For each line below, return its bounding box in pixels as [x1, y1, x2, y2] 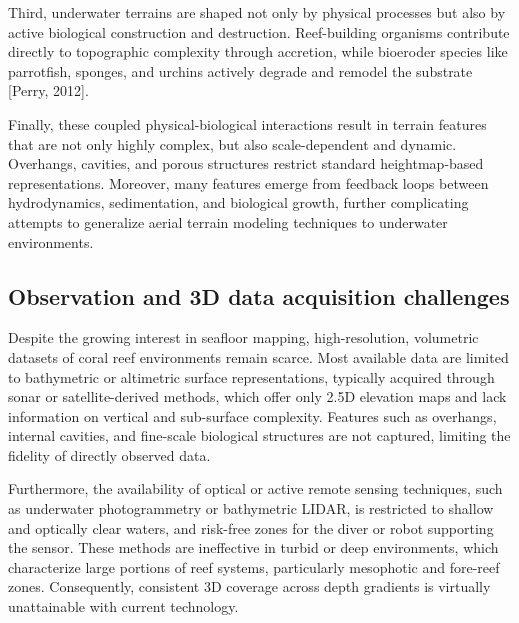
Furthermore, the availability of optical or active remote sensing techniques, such [8, 478, 503, 499]
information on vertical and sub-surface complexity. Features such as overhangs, [8, 405, 497, 426]
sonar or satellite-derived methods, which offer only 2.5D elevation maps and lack [8, 386, 507, 407]
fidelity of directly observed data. [8, 444, 211, 465]
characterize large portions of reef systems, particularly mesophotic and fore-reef [8, 556, 500, 577]
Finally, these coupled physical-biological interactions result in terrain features [8, 113, 487, 134]
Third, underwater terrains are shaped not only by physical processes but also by [8, 2, 506, 22]
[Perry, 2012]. [8, 80, 89, 101]
